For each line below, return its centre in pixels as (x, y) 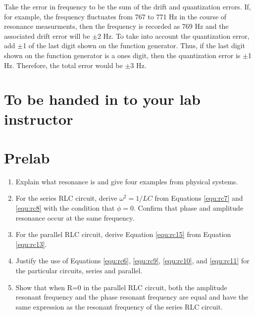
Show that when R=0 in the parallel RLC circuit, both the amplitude (121, 287)
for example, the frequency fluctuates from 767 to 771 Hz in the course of (115, 16)
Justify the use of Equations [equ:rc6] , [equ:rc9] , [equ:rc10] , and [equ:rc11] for (132, 261)
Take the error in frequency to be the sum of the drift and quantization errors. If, (127, 6)
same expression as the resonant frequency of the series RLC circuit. (119, 306)
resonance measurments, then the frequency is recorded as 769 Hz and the (116, 26)
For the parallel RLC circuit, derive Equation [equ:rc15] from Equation (123, 234)
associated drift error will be (47, 36)
